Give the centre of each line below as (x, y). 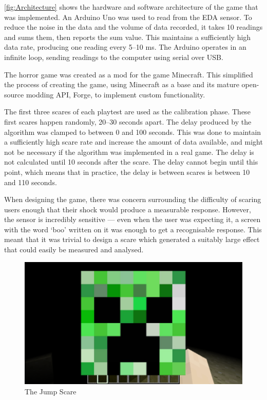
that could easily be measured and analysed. (74, 249)
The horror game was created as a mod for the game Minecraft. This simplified (129, 74)
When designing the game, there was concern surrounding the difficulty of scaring (133, 199)
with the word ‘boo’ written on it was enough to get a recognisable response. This (133, 229)
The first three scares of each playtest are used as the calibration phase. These (127, 112)
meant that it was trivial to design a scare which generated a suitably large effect (132, 239)
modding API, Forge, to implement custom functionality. (116, 94)
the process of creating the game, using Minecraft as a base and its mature (122, 84)
